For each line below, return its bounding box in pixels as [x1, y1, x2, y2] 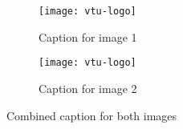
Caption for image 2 [39, 79, 137, 96]
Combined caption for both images [6, 107, 177, 123]
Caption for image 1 [39, 28, 137, 45]
